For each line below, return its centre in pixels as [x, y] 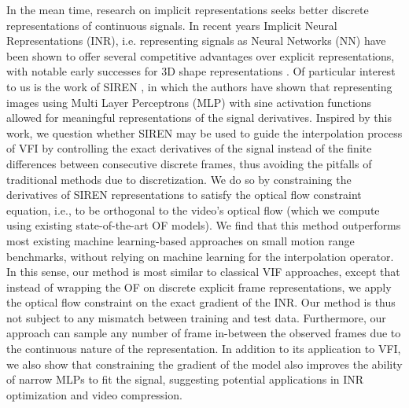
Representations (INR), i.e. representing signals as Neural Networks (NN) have [196, 40]
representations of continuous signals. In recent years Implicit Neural [172, 25]
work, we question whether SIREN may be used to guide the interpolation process [204, 132]
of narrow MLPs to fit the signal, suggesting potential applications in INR [185, 379]
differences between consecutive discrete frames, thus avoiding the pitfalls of [189, 163]
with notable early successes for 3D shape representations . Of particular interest [201, 71]
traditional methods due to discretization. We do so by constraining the [179, 179]
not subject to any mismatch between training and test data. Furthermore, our [196, 317]
